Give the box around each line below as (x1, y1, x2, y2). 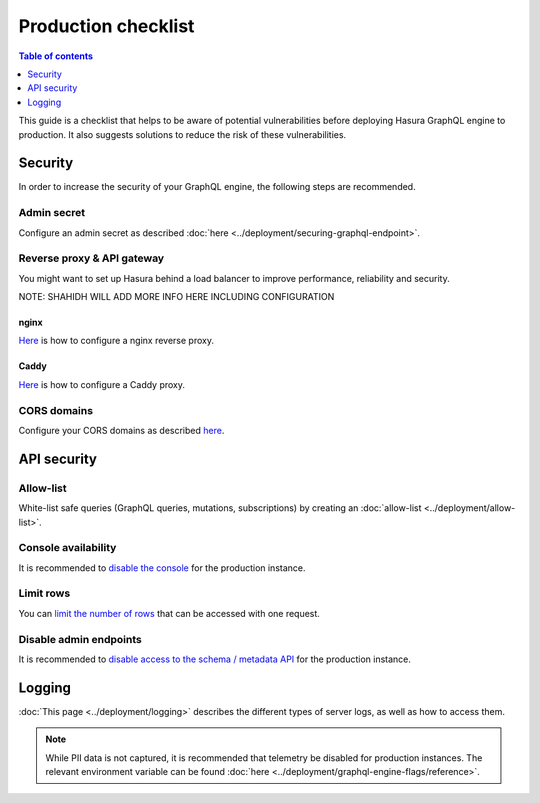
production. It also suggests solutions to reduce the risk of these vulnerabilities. (18, 128, 347, 140)
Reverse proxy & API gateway (18, 251, 165, 265)
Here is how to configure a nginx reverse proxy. (18, 335, 215, 347)
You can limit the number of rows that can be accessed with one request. (18, 607, 320, 619)
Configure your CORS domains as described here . (18, 425, 225, 436)
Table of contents (18, 50, 94, 62)
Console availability (18, 541, 117, 555)
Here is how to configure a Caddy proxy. (18, 378, 185, 390)
